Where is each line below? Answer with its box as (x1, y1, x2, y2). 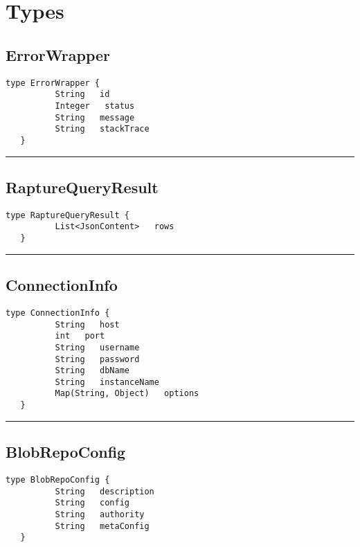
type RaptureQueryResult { (6, 210, 129, 220)
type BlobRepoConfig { (6, 475, 110, 485)
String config (55, 498, 129, 508)
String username (55, 342, 140, 352)
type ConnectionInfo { (6, 307, 110, 318)
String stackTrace (55, 124, 150, 134)
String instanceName (55, 377, 159, 387)
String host (55, 319, 120, 330)
